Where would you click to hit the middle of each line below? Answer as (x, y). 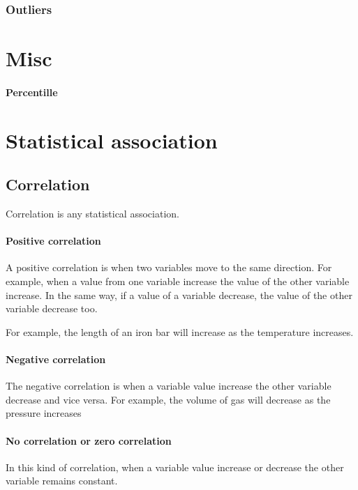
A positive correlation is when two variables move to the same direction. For (169, 267)
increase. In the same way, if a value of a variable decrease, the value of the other (179, 294)
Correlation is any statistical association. (92, 213)
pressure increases (44, 413)
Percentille (32, 92)
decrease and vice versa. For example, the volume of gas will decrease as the (168, 399)
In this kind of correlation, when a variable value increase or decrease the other (175, 467)
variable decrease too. (52, 308)
